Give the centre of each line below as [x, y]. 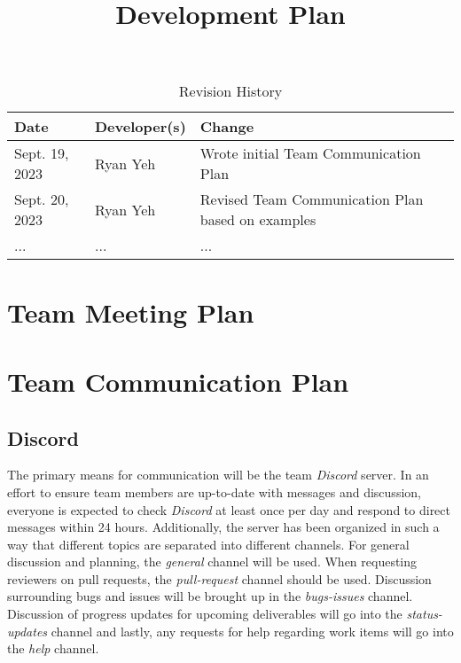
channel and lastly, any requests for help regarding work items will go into [252, 631]
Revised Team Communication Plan [312, 199]
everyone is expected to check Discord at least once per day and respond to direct [229, 509]
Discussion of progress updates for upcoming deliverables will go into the [205, 614]
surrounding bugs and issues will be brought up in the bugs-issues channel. [210, 596]
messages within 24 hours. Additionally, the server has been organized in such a [223, 527]
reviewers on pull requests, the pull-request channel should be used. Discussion [219, 578]
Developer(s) [140, 127]
